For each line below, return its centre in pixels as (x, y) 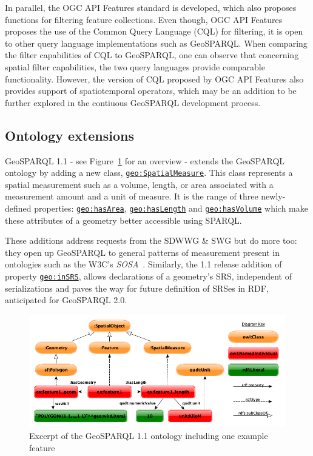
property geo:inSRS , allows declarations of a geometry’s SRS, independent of (148, 276)
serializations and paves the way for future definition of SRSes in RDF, (137, 288)
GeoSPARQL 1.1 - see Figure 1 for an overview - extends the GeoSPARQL (145, 160)
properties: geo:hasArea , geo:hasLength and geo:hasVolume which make (171, 208)
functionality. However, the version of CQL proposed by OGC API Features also (154, 79)
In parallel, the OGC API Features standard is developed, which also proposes (151, 7)
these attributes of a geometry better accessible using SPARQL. (123, 220)
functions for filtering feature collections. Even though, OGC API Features (144, 19)
